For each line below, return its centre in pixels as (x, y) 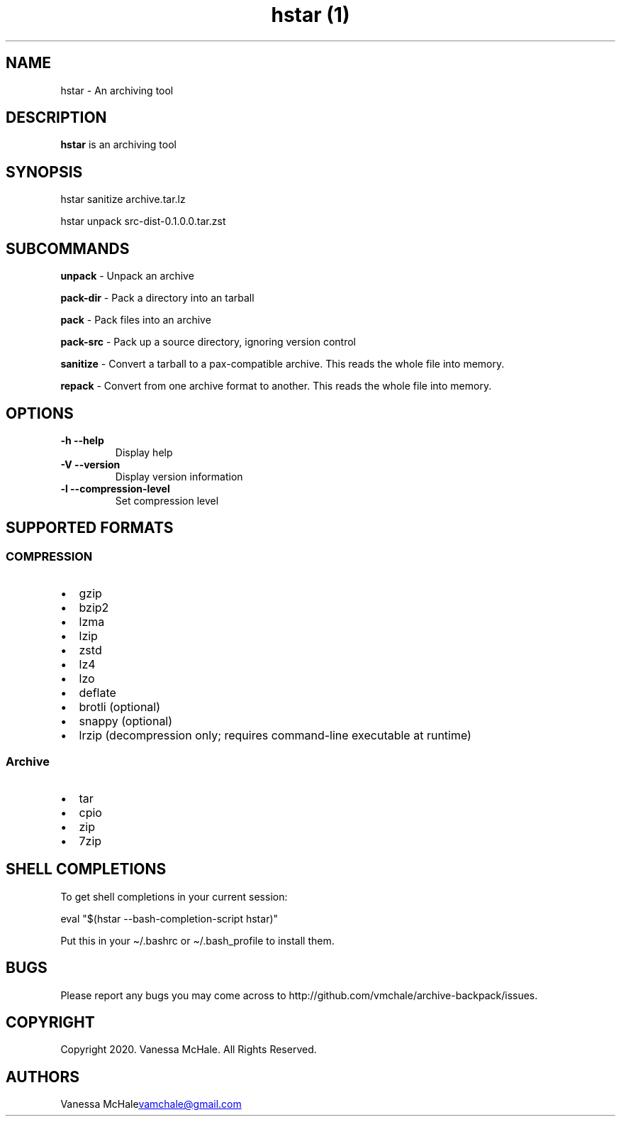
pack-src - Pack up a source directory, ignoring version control (208, 342)
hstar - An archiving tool (117, 90)
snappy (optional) (126, 721)
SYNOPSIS (44, 172)
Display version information (179, 476)
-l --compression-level (115, 488)
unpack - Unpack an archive (127, 276)
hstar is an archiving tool (118, 145)
